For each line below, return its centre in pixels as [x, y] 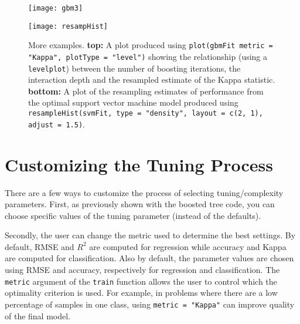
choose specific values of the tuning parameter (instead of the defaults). [133, 215]
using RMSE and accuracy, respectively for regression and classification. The [142, 270]
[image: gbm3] [56, 8]
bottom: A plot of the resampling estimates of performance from [146, 91]
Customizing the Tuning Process [139, 164]
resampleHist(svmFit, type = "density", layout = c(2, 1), [146, 114]
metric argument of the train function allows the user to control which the [141, 281]
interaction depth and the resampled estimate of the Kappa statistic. [152, 80]
